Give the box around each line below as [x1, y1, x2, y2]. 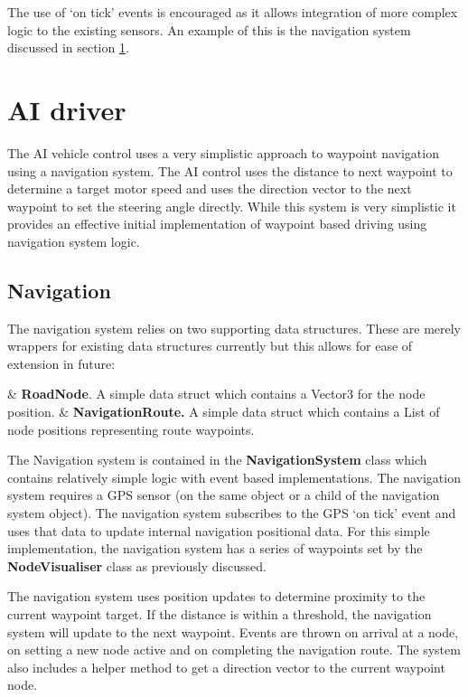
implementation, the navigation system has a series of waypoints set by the [7, 539, 423, 558]
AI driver [7, 90, 126, 127]
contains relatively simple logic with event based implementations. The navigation [7, 467, 461, 486]
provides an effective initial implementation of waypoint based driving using [7, 214, 427, 233]
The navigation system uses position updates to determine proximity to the [7, 587, 426, 606]
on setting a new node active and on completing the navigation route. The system [7, 640, 461, 659]
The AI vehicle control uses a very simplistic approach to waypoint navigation [7, 143, 439, 162]
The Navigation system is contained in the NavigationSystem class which [7, 450, 427, 469]
